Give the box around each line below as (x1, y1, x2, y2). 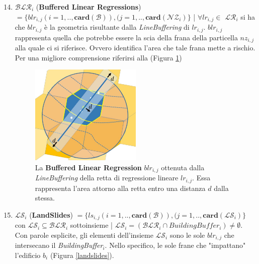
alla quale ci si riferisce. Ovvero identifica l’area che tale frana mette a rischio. (15, 42, 255, 52)
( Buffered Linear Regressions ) (36, 2, 141, 12)
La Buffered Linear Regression (35, 162, 142, 172)
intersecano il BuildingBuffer (15, 240, 103, 250)
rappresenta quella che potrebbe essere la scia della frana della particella (15, 32, 238, 42)
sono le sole (169, 229, 205, 240)
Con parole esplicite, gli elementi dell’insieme (15, 229, 153, 240)
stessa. (35, 192, 55, 203)
